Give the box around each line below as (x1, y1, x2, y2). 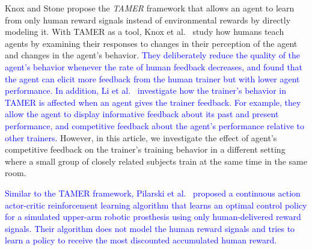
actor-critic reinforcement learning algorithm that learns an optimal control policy (5, 198, 307, 211)
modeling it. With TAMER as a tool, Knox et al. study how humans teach (5, 25, 284, 38)
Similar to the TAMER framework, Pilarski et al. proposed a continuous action (5, 186, 301, 199)
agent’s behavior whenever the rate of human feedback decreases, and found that (5, 60, 303, 73)
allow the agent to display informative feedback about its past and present (5, 108, 279, 120)
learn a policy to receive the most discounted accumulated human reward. (5, 234, 277, 246)
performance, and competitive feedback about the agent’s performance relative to (5, 119, 305, 132)
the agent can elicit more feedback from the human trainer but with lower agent (5, 72, 300, 85)
